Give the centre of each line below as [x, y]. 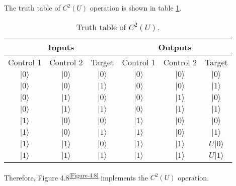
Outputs [175, 47]
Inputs [61, 47]
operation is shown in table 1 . [136, 8]
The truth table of [32, 8]
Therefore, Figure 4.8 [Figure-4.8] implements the [76, 176]
